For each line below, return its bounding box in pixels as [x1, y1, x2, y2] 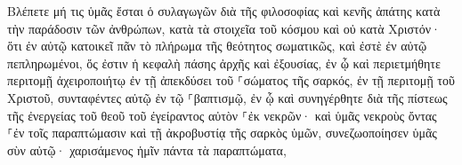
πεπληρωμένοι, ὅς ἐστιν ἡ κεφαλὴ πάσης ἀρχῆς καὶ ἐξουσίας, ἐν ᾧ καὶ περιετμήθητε [7, 53, 441, 72]
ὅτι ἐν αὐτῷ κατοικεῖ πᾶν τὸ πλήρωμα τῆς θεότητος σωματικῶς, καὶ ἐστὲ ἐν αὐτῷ [7, 36, 427, 55]
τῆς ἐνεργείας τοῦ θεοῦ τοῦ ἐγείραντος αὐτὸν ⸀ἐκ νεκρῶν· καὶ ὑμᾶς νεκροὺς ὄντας [7, 106, 437, 124]
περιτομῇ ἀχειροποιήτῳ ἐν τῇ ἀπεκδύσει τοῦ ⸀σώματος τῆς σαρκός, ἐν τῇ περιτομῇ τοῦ [7, 71, 455, 90]
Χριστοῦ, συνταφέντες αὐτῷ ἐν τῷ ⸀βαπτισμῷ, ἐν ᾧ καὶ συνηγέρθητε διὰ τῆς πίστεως [7, 88, 448, 106]
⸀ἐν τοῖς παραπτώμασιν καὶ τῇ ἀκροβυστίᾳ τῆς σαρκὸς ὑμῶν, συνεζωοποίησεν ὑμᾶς [7, 123, 437, 142]
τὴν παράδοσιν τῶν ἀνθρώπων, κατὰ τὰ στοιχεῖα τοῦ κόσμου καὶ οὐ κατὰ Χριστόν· [7, 19, 441, 37]
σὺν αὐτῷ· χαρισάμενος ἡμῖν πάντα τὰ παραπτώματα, [7, 140, 287, 159]
